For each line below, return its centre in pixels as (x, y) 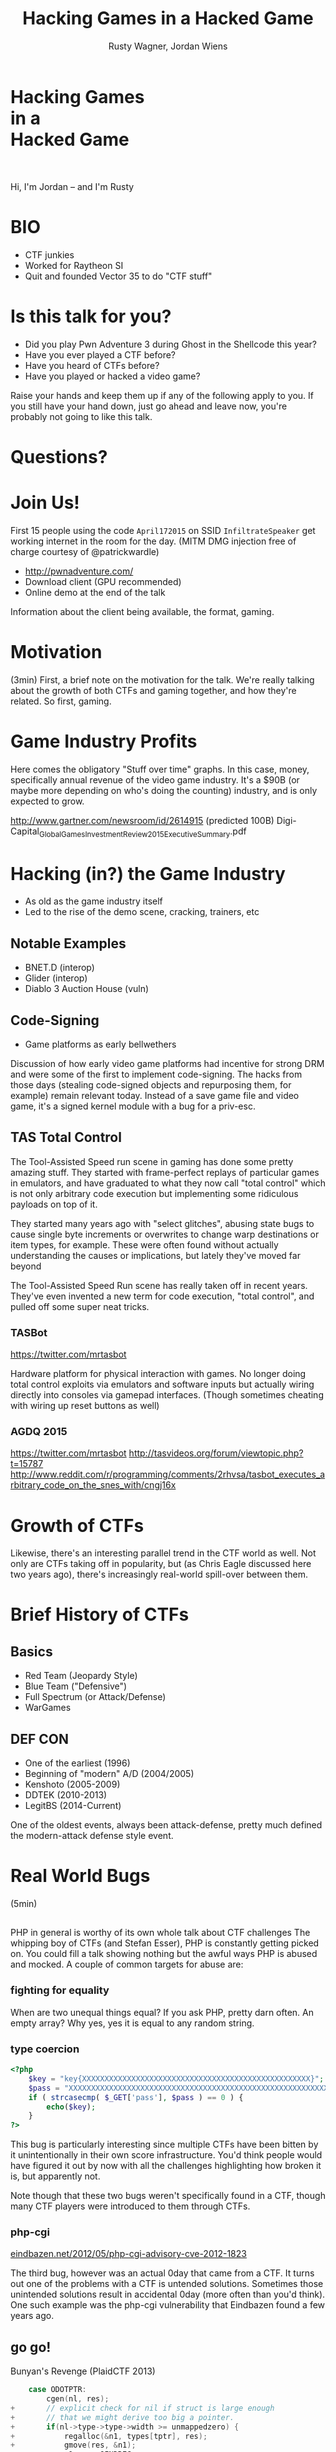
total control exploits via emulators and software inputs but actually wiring (162, 1384)
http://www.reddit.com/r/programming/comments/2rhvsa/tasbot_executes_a (168, 1474)
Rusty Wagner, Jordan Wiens (168, 46)
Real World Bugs (80, 1876)
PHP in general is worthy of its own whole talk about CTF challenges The (160, 1933)
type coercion (45, 2049)
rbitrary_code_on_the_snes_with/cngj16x (93, 1485)
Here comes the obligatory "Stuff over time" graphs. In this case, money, (160, 769)
